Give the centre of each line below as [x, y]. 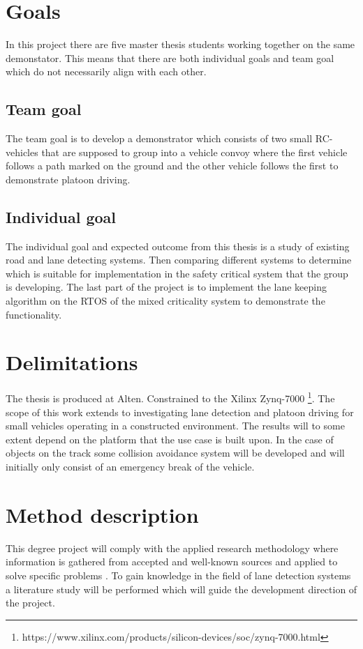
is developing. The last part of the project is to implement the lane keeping [166, 287]
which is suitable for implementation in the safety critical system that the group [177, 273]
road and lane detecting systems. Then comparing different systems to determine [179, 260]
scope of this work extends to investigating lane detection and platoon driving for [180, 412]
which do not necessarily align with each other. [106, 71]
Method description [102, 514]
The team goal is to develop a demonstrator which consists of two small [159, 138]
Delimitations [72, 362]
